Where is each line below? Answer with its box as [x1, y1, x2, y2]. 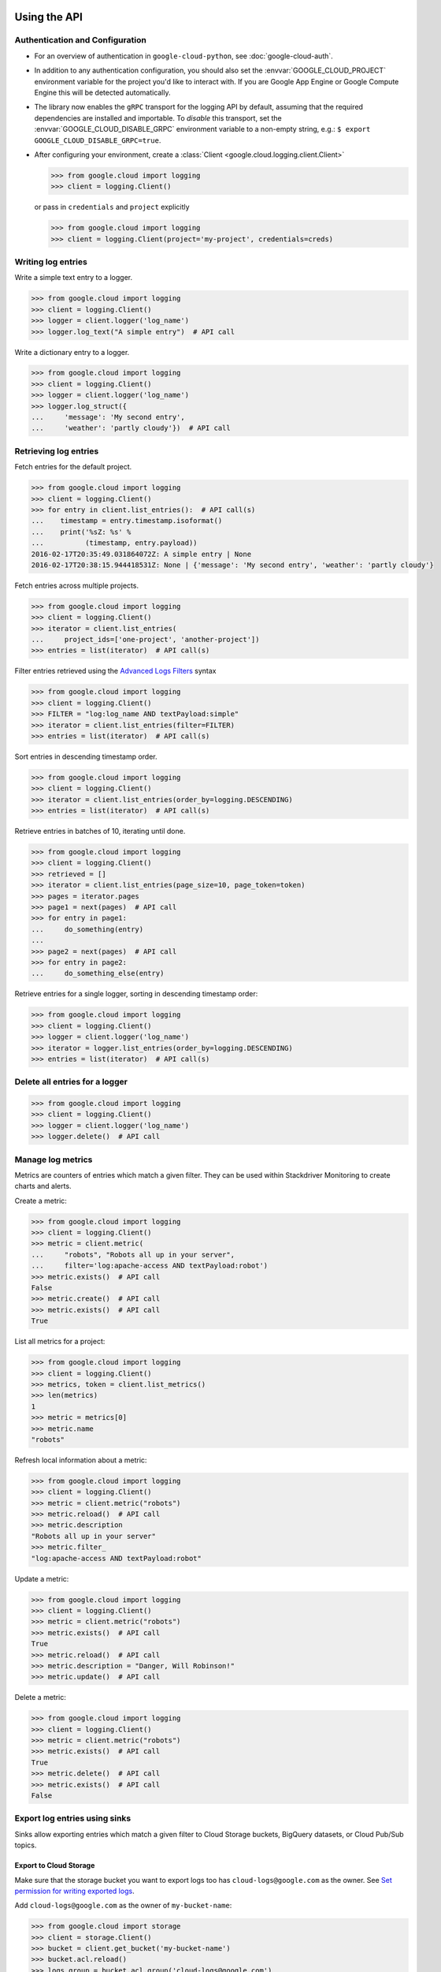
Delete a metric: [14, 1693, 66, 1702]
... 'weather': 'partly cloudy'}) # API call [31, 424, 232, 433]
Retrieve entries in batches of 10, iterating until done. [14, 827, 186, 836]
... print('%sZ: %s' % [31, 527, 132, 536]
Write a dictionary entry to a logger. [14, 347, 130, 357]
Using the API [14, 10, 83, 24]
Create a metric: [14, 1196, 67, 1205]
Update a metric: [14, 1574, 69, 1583]
